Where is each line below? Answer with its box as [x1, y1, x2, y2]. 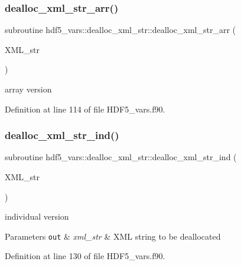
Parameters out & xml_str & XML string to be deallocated [5, 230, 221, 242]
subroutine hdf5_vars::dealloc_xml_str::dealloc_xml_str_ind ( [5, 151, 237, 163]
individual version [5, 210, 69, 223]
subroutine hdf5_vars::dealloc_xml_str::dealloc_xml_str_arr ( [5, 24, 236, 36]
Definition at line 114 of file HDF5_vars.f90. [5, 102, 165, 115]
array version [5, 83, 52, 95]
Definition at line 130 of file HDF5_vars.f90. [5, 250, 165, 262]
